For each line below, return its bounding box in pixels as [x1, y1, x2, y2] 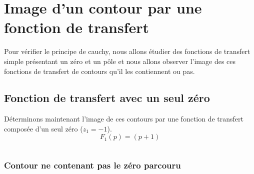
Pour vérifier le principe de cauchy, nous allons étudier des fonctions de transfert [4, 46, 250, 56]
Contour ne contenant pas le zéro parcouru [4, 159, 181, 171]
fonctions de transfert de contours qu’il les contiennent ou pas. [4, 65, 195, 76]
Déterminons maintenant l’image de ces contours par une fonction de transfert [4, 113, 244, 124]
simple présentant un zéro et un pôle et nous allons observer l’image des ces [4, 55, 236, 66]
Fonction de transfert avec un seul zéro [4, 90, 210, 105]
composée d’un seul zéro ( [4, 123, 83, 133]
